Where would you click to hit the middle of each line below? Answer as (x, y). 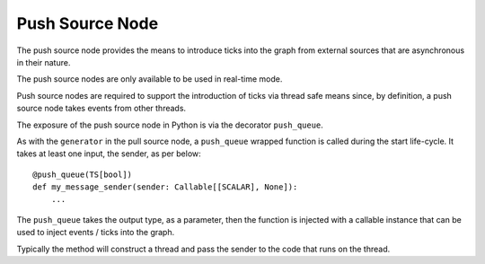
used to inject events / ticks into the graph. (96, 233)
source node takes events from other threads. (101, 109)
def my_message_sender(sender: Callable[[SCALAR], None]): (165, 187)
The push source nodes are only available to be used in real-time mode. (150, 79)
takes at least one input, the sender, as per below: (109, 154)
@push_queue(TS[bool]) (83, 174)
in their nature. (44, 62)
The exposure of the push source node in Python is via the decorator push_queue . (170, 125)
